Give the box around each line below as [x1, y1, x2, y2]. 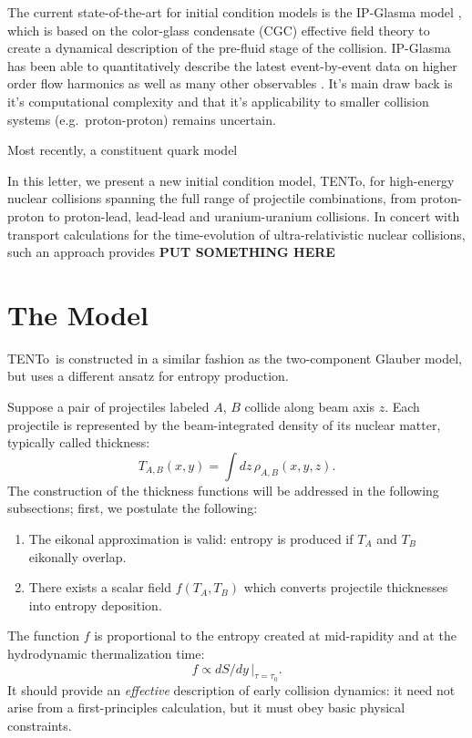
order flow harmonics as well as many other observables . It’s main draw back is [7, 74, 453, 93]
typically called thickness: [7, 433, 150, 452]
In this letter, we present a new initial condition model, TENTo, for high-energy [7, 170, 455, 190]
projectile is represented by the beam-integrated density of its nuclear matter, [7, 415, 441, 434]
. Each [385, 397, 420, 416]
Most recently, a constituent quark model [7, 140, 238, 159]
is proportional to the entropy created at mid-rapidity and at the [94, 626, 457, 645]
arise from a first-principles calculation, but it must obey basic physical [7, 698, 405, 717]
